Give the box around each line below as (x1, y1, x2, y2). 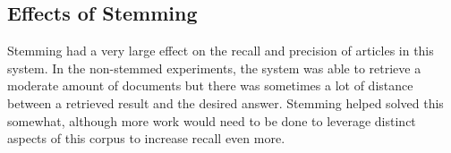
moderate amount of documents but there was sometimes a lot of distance (7, 76, 413, 95)
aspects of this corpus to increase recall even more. (7, 129, 285, 148)
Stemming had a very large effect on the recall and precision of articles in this (7, 41, 434, 60)
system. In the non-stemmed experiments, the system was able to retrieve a (7, 58, 421, 77)
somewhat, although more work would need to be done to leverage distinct (7, 111, 416, 130)
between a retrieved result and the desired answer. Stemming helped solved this (7, 93, 444, 112)
